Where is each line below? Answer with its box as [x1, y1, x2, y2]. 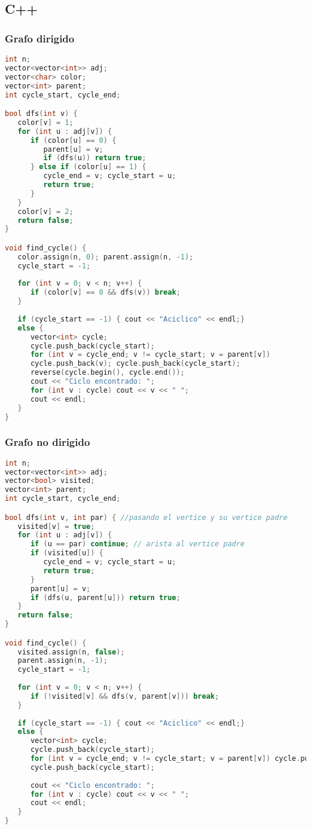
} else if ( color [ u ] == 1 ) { [30, 163, 147, 172]
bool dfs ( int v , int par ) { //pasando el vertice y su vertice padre [5, 513, 288, 522]
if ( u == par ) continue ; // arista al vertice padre [30, 540, 245, 549]
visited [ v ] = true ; [17, 522, 95, 531]
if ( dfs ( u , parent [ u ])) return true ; [30, 593, 181, 602]
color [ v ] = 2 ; [17, 207, 74, 216]
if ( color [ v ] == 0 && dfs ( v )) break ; [30, 288, 181, 297]
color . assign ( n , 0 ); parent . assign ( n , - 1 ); [17, 252, 194, 261]
